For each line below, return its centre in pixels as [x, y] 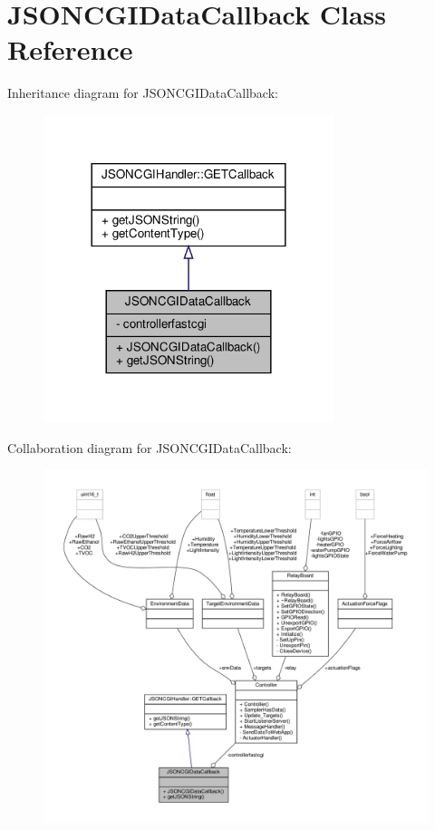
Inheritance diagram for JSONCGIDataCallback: [143, 93]
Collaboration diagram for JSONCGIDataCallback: [150, 447]
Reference [70, 49]
